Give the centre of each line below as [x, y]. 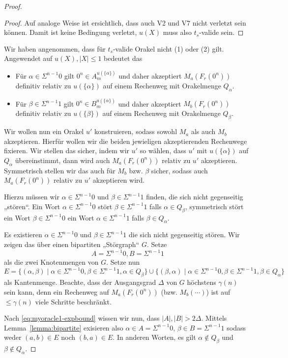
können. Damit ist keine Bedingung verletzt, [71, 32]
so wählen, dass [163, 151]
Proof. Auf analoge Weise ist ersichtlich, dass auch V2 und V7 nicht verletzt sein [125, 22]
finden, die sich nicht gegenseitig [195, 197]
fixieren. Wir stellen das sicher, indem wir [67, 151]
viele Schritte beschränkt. [73, 301]
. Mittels [214, 318]
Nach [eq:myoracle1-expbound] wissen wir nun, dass [82, 318]
